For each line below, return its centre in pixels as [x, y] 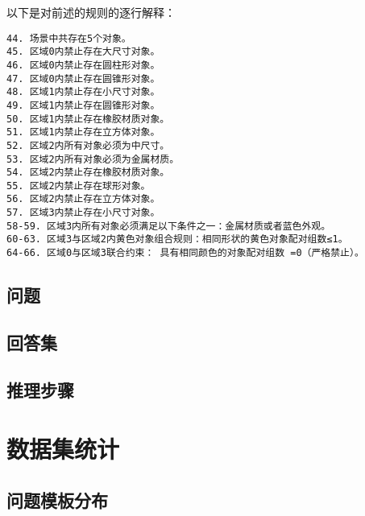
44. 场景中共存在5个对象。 [69, 38]
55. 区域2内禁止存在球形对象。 [79, 186]
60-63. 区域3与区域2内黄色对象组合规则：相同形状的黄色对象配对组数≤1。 [177, 239]
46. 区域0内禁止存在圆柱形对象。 [83, 65]
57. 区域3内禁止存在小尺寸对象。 [83, 213]
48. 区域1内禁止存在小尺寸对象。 [83, 92]
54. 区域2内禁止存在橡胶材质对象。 [88, 173]
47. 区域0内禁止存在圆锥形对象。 [83, 78]
